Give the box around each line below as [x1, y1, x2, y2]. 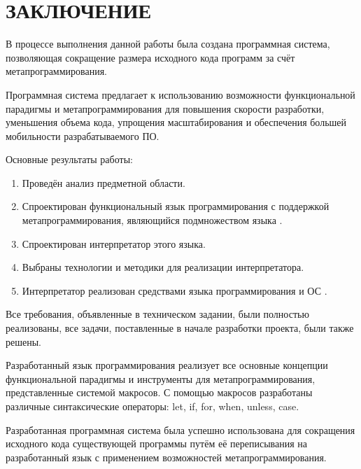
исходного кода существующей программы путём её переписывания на [6, 436, 308, 451]
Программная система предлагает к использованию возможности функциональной [6, 87, 355, 101]
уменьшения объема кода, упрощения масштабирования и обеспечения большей [6, 115, 347, 129]
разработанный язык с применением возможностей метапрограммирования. [6, 449, 327, 464]
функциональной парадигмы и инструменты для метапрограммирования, [6, 371, 316, 386]
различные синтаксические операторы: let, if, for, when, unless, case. [6, 399, 299, 413]
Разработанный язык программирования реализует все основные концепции [6, 358, 328, 372]
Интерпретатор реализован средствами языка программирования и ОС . [22, 283, 327, 297]
